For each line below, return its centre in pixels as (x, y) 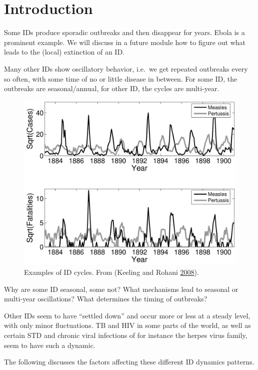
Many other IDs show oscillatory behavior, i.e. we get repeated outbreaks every (126, 68)
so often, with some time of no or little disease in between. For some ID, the (121, 78)
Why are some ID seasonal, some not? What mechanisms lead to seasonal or (121, 289)
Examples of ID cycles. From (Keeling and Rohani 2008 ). (111, 272)
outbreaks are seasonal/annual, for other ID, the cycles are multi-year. (112, 88)
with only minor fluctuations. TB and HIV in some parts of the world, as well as (127, 325)
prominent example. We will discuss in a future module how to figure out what (125, 42)
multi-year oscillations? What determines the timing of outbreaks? (106, 299)
